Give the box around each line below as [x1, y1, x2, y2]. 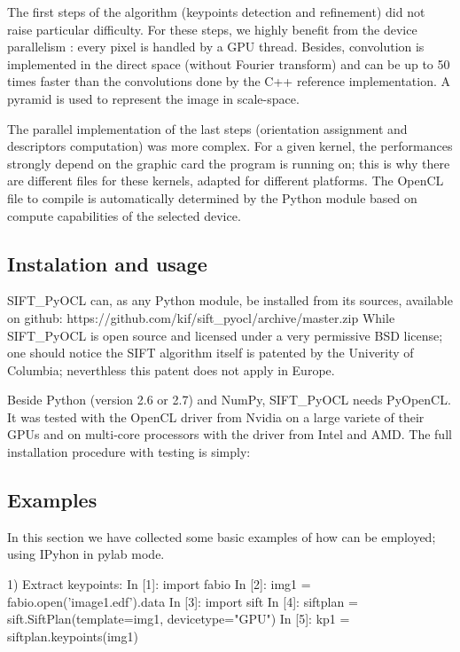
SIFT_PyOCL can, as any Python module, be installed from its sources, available [7, 291, 453, 310]
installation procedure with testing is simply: [7, 443, 251, 461]
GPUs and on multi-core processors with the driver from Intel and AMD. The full [7, 425, 452, 444]
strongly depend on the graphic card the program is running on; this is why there [7, 153, 450, 172]
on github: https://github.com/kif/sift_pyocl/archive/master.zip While [7, 308, 395, 326]
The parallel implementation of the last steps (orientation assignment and [7, 119, 408, 137]
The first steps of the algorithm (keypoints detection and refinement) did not [7, 3, 425, 20]
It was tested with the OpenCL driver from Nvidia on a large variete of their [7, 407, 425, 426]
